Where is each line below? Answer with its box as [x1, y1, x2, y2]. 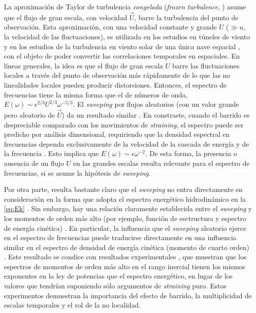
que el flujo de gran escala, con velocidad [4, 12, 128, 22]
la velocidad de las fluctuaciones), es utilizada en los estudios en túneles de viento [4, 31, 250, 41]
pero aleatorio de [4, 109, 55, 120]
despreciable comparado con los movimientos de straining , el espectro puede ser [4, 119, 244, 129]
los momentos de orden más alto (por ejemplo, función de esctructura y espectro [4, 213, 247, 223]
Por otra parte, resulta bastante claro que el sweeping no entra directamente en [4, 184, 243, 194]
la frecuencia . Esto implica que [4, 148, 99, 158]
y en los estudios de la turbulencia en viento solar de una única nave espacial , [4, 41, 240, 51]
